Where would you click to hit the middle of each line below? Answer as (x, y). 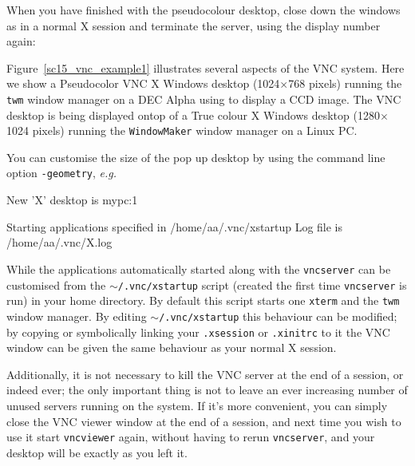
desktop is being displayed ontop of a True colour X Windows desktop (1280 (193, 115)
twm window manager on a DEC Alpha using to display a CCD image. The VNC (204, 99)
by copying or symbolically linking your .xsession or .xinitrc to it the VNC (198, 332)
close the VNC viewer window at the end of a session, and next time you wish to (204, 421)
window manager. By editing (77, 316)
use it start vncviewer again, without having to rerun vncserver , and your (191, 437)
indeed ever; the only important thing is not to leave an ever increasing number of (207, 390)
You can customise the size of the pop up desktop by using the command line (196, 157)
